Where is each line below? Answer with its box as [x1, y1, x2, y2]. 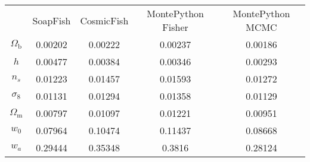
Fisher [162, 20, 188, 34]
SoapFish [32, 13, 71, 27]
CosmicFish [80, 13, 129, 27]
